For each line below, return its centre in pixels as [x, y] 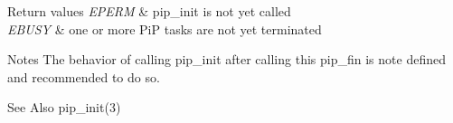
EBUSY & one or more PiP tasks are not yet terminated [165, 28]
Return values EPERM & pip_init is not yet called [149, 11]
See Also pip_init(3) [64, 107]
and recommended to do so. [84, 76]
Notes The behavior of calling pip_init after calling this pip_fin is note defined [226, 59]
